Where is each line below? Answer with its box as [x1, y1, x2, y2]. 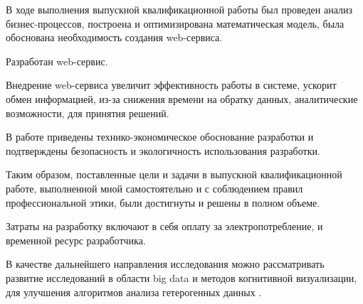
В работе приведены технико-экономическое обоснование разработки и [6, 129, 314, 144]
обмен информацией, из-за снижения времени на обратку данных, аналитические [6, 91, 358, 106]
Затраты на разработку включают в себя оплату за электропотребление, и [6, 219, 323, 234]
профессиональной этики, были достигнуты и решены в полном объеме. [6, 195, 320, 210]
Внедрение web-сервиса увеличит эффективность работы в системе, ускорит [6, 77, 337, 92]
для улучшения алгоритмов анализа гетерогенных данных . [6, 284, 262, 299]
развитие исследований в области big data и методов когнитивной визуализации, [6, 270, 357, 285]
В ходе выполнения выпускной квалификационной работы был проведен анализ [6, 2, 352, 16]
